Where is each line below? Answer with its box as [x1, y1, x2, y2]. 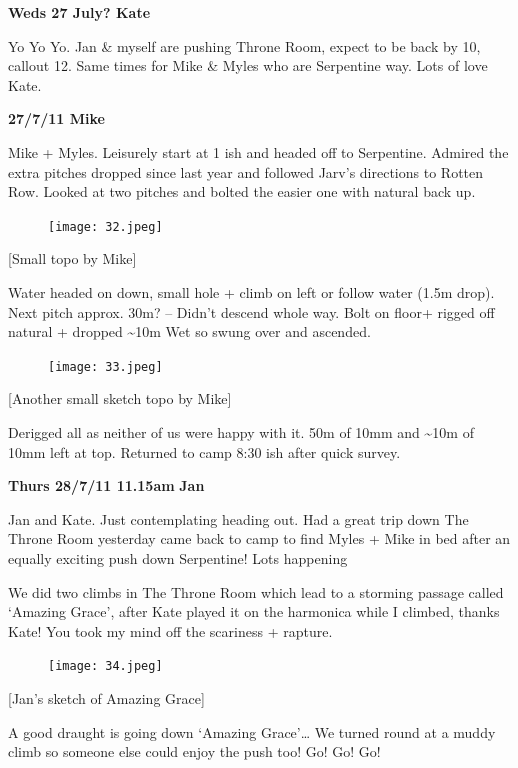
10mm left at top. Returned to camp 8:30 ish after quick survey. [8, 441, 401, 462]
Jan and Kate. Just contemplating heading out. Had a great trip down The [8, 508, 469, 529]
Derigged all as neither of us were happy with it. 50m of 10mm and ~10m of [8, 422, 474, 443]
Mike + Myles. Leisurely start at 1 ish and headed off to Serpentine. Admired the [8, 141, 509, 162]
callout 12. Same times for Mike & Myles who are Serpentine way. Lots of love [8, 55, 488, 76]
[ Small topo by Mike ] [8, 248, 137, 269]
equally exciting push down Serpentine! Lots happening [8, 548, 348, 568]
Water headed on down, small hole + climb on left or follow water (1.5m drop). [8, 282, 495, 302]
